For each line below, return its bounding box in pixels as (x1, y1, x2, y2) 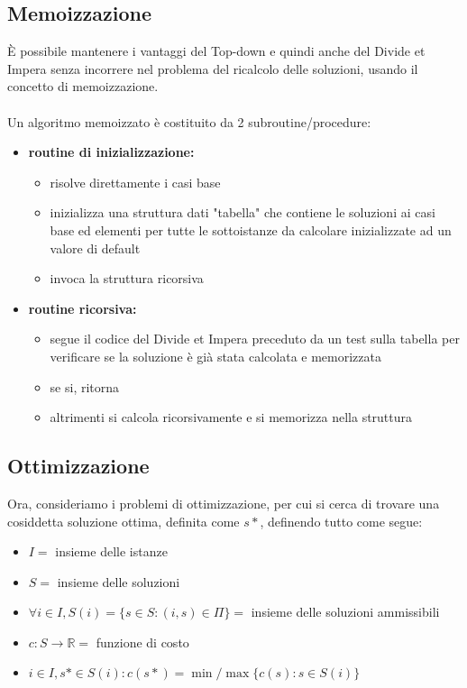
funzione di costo (96, 632, 189, 651)
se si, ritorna (50, 377, 120, 396)
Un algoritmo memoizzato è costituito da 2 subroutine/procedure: (7, 112, 371, 131)
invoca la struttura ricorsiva (50, 269, 204, 288)
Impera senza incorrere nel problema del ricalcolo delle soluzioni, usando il (7, 59, 418, 78)
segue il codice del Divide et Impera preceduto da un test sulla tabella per (50, 329, 460, 348)
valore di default (50, 238, 141, 257)
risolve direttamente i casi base (50, 172, 221, 191)
